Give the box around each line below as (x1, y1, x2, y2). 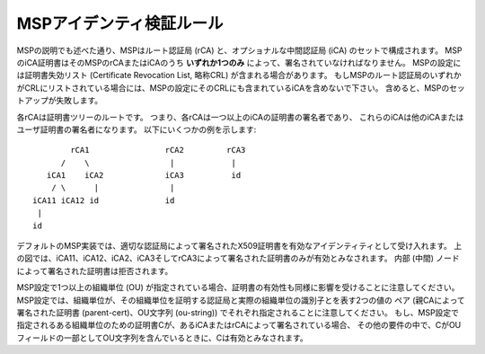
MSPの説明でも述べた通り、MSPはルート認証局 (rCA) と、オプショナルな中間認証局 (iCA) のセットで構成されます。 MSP (16, 45, 463, 56)
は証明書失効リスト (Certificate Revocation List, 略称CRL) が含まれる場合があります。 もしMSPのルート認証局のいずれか (16, 70, 462, 81)
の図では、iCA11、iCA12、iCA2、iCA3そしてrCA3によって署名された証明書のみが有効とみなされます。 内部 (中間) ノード (16, 252, 460, 264)
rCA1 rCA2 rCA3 (70, 145, 246, 155)
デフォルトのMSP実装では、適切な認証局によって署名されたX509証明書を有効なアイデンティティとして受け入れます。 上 (16, 241, 463, 252)
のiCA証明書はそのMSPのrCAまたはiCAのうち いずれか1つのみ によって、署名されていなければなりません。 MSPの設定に (16, 57, 462, 67)
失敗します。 (55, 95, 103, 106)
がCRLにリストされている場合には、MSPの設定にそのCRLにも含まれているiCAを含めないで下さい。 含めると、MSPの (16, 82, 450, 93)
